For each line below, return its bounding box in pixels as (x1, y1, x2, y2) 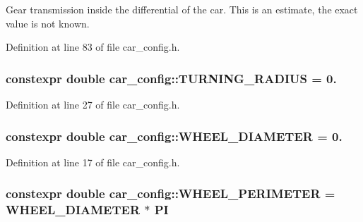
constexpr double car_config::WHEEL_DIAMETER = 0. (6, 127, 343, 144)
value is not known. (6, 16, 90, 30)
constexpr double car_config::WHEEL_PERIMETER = (6, 185, 335, 202)
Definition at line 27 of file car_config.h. (6, 97, 180, 111)
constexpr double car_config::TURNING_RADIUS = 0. (6, 69, 337, 87)
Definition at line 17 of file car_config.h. (6, 154, 180, 169)
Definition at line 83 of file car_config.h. (6, 39, 180, 54)
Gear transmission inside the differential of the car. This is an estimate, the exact (6, 2, 358, 16)
